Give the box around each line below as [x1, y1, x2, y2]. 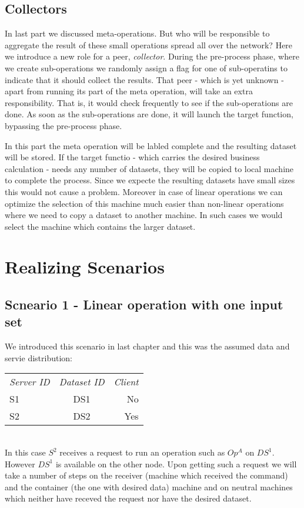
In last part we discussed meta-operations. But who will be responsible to [5, 27, 270, 39]
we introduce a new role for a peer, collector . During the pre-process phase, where [5, 50, 299, 62]
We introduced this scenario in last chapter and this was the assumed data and [5, 340, 290, 352]
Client [113, 375, 139, 389]
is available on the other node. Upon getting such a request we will [55, 457, 297, 470]
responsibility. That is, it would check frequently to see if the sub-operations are [5, 96, 293, 108]
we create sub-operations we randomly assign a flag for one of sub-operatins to [5, 61, 288, 74]
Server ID [9, 375, 50, 389]
